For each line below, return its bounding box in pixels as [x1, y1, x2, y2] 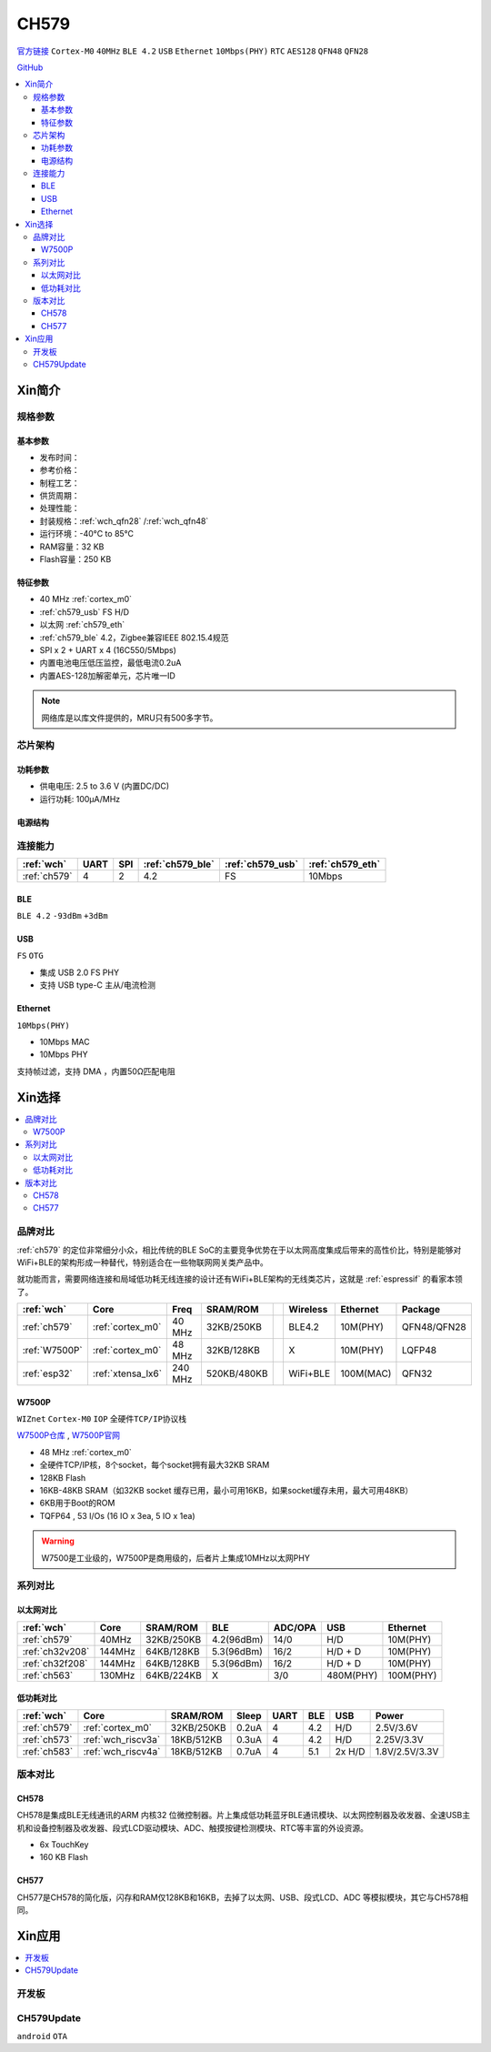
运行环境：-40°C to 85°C [39, 528, 135, 539]
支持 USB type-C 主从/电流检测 [39, 980, 156, 991]
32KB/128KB [205, 1344, 261, 1357]
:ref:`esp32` [22, 1367, 73, 1380]
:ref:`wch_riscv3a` [83, 1733, 161, 1745]
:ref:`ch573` [22, 1733, 73, 1745]
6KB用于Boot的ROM [39, 1497, 115, 1509]
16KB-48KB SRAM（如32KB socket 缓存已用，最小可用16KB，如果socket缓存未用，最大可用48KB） [39, 1485, 414, 1496]
